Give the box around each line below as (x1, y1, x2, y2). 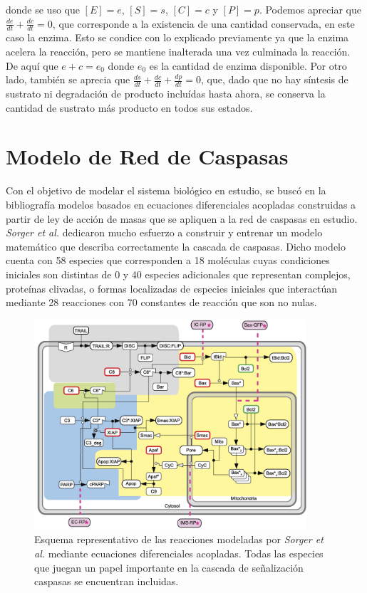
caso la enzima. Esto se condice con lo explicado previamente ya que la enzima (6, 30, 349, 45)
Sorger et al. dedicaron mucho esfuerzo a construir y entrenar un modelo (6, 225, 323, 240)
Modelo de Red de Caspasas (6, 142, 289, 171)
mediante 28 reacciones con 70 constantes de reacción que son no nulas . (6, 295, 317, 310)
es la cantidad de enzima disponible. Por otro (149, 58, 347, 73)
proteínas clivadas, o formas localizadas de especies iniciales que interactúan (6, 280, 337, 295)
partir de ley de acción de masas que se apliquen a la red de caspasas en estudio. (6, 211, 358, 226)
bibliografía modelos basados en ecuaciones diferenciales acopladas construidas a (6, 196, 356, 211)
